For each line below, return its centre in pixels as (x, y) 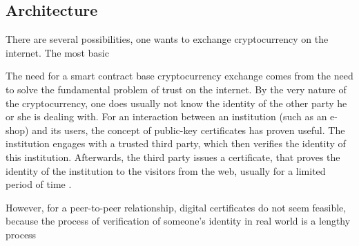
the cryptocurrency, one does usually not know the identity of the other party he (176, 103)
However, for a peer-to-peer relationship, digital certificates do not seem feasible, (176, 207)
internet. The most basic (57, 52)
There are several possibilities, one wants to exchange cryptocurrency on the (167, 39)
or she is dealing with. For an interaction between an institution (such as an (166, 116)
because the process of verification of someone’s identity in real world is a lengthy (178, 221)
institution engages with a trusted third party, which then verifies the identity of (176, 143)
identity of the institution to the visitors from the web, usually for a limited (166, 170)
